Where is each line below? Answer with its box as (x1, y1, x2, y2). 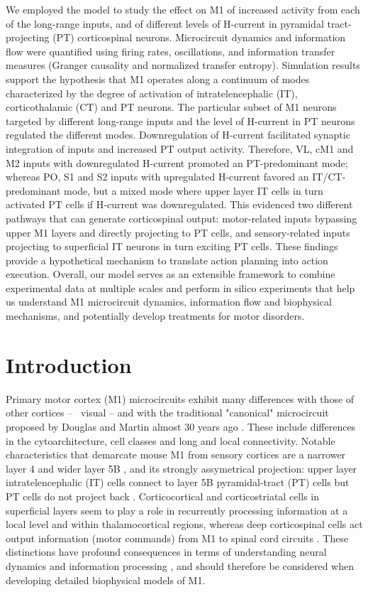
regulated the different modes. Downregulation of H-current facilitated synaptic (6, 127, 350, 142)
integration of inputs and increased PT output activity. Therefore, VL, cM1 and (6, 141, 354, 156)
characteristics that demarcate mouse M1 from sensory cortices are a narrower (6, 447, 346, 462)
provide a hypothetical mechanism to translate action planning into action (6, 252, 328, 267)
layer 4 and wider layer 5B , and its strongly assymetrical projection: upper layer (6, 461, 357, 475)
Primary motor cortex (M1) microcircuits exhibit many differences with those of (6, 391, 355, 406)
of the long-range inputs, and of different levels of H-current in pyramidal (6, 16, 324, 31)
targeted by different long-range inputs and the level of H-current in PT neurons (6, 113, 355, 128)
